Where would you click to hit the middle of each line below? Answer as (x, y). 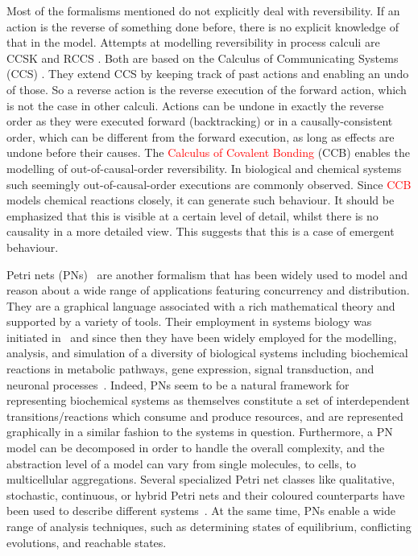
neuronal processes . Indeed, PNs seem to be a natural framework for (178, 384)
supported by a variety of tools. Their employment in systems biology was (189, 321)
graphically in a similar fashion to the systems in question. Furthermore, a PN (200, 432)
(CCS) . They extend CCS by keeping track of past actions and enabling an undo (208, 74)
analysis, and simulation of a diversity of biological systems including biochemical (207, 353)
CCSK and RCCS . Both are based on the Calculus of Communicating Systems (203, 58)
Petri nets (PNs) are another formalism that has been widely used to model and (207, 274)
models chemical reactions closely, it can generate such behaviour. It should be (201, 200)
